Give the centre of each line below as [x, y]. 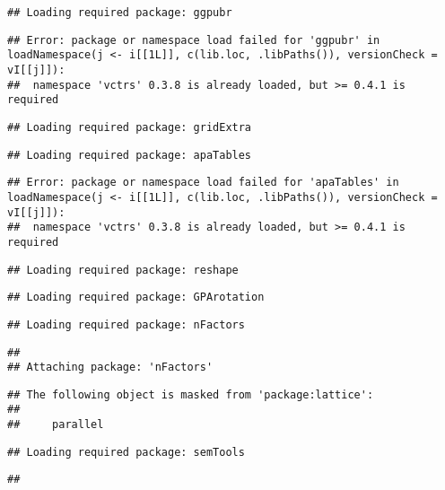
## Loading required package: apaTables [130, 155]
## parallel [56, 425]
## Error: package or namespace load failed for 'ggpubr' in [194, 40]
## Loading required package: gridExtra [130, 127]
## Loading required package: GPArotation [136, 297]
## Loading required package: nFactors [126, 324]
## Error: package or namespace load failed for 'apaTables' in [203, 183]
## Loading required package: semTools [126, 452]
